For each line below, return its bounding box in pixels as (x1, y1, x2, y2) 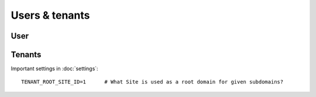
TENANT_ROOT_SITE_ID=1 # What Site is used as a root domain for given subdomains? (21, 79, 284, 85)
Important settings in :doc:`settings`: (11, 65, 99, 72)
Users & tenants (11, 9, 90, 22)
